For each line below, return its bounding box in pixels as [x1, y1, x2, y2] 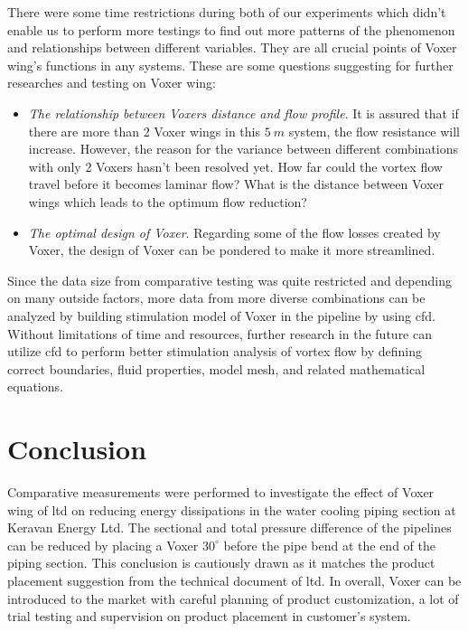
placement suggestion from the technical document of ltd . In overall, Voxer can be [7, 570, 462, 589]
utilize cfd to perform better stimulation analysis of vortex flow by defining [7, 342, 422, 361]
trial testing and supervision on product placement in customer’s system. [7, 607, 411, 626]
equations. [7, 377, 63, 396]
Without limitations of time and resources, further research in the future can [7, 324, 432, 343]
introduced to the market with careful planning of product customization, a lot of [7, 589, 459, 607]
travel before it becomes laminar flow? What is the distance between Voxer [28, 174, 445, 193]
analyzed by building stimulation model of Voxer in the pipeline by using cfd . [7, 306, 435, 325]
